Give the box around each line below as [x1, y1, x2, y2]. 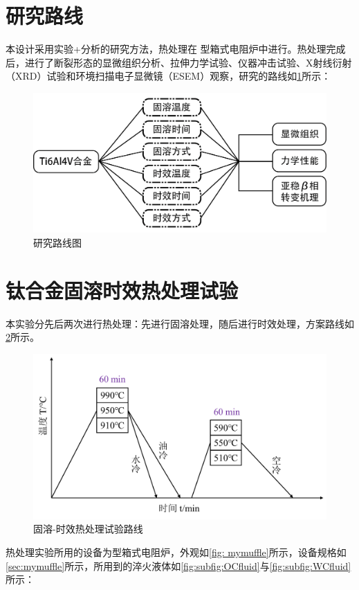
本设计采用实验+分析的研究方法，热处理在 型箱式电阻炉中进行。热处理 [6, 42, 326, 56]
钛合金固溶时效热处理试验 [6, 276, 239, 304]
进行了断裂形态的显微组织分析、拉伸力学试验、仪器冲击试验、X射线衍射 [24, 55, 352, 69]
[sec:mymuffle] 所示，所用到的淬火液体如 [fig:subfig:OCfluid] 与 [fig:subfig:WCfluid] [6, 558, 351, 573]
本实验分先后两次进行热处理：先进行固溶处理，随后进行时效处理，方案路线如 [6, 316, 354, 330]
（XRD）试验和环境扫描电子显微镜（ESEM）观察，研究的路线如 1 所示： [6, 69, 331, 83]
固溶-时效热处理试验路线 [33, 521, 143, 536]
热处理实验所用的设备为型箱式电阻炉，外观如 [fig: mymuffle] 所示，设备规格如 [6, 544, 347, 559]
